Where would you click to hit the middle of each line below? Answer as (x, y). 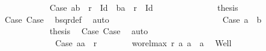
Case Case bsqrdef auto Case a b (133, 19)
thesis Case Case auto (99, 31)
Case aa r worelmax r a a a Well (143, 42)
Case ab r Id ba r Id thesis (144, 7)
